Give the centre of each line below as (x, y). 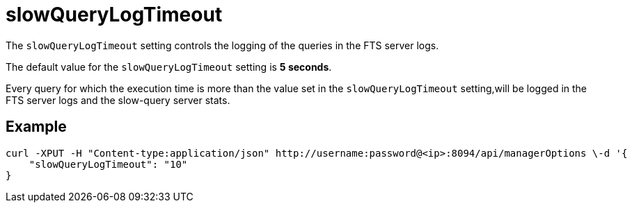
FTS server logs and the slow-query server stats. (118, 100)
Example (36, 127)
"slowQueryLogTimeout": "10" (108, 164)
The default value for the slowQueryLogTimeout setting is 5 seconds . (169, 67)
